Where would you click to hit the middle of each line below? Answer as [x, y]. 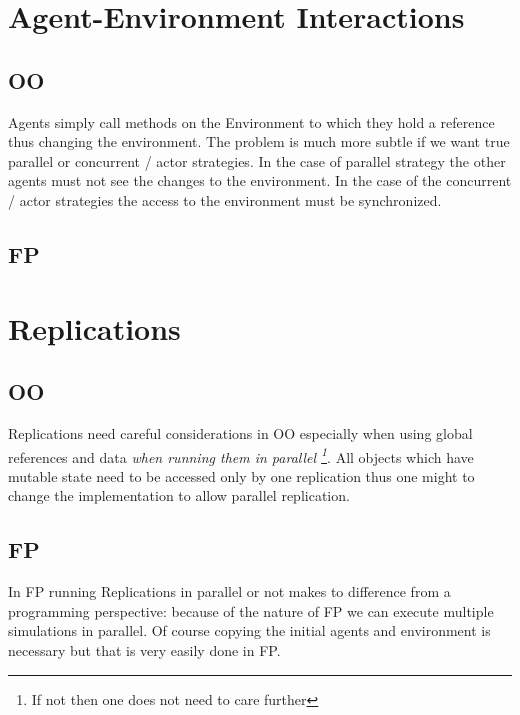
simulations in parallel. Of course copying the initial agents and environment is [249, 630]
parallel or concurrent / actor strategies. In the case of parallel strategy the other [257, 160]
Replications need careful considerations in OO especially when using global [240, 432]
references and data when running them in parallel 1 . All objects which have [241, 455]
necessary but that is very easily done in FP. [144, 649]
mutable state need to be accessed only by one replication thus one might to [241, 475]
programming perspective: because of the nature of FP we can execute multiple [251, 610]
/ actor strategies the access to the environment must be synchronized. [225, 199]
